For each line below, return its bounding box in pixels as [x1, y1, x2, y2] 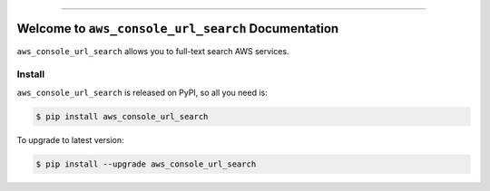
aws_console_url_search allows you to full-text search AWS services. [16, 45, 289, 56]
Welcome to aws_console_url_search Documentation [16, 21, 339, 36]
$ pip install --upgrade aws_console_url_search [35, 158, 257, 169]
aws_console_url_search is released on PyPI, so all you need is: [16, 87, 268, 98]
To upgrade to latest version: [16, 134, 124, 145]
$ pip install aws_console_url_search [35, 111, 209, 121]
